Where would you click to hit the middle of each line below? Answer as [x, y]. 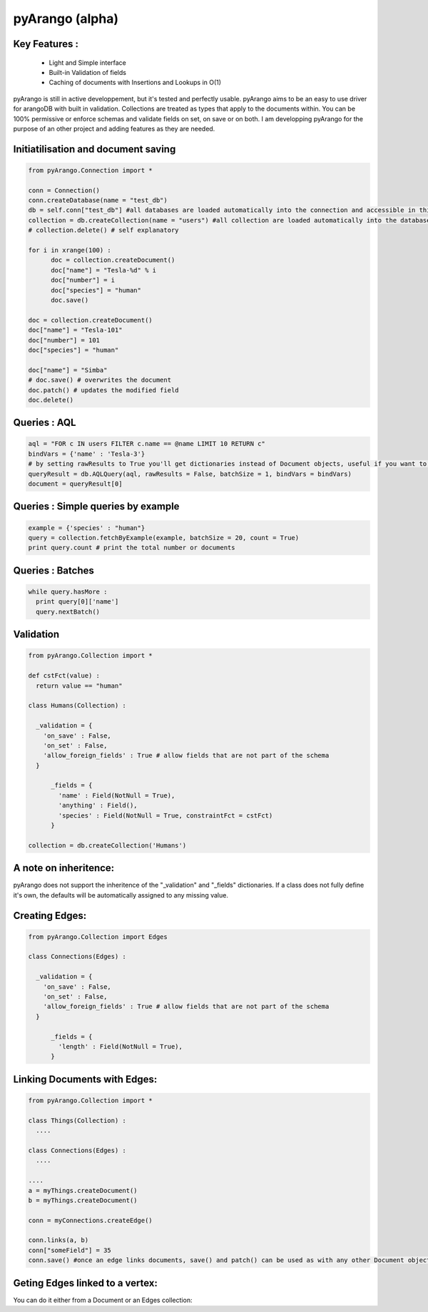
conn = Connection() [64, 190]
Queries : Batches [53, 570]
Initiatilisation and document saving [95, 149]
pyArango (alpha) [66, 19]
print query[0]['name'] [77, 602]
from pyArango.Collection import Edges [98, 937]
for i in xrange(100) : [70, 250]
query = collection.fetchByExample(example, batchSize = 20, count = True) [164, 538]
